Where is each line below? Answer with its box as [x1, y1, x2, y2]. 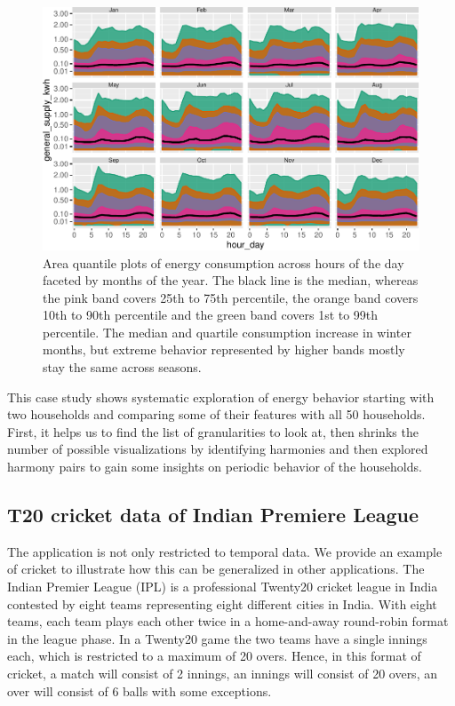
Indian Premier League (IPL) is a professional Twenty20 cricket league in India [7, 577, 438, 596]
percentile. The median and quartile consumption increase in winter [43, 322, 411, 341]
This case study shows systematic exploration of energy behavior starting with [7, 387, 435, 406]
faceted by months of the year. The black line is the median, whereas [43, 271, 419, 290]
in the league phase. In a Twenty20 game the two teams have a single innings [7, 629, 427, 647]
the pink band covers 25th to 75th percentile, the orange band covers [43, 288, 419, 306]
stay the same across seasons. [43, 358, 202, 377]
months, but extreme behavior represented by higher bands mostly [43, 340, 405, 359]
